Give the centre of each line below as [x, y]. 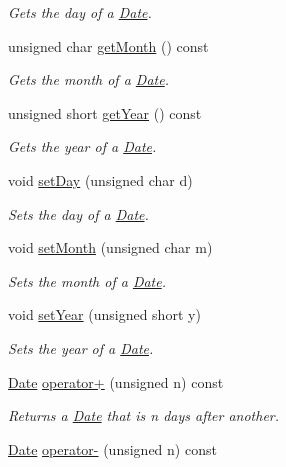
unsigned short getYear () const [105, 112]
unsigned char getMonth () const [108, 45]
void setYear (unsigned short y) [104, 314]
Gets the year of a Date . [82, 146]
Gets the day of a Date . [80, 12]
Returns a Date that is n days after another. [144, 415]
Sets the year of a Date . [81, 347]
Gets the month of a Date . [88, 79]
